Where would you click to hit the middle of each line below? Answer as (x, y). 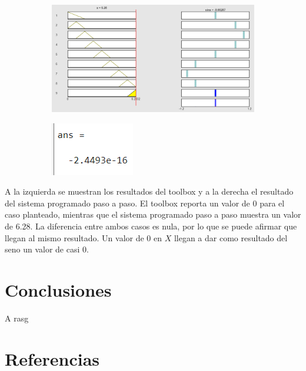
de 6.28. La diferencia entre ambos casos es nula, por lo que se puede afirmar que (151, 226)
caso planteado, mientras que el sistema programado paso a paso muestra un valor (153, 214)
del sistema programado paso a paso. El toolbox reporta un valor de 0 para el (145, 203)
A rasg (17, 318)
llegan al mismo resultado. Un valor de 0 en (83, 237)
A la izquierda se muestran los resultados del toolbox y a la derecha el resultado (149, 191)
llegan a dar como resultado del (231, 237)
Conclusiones (58, 289)
